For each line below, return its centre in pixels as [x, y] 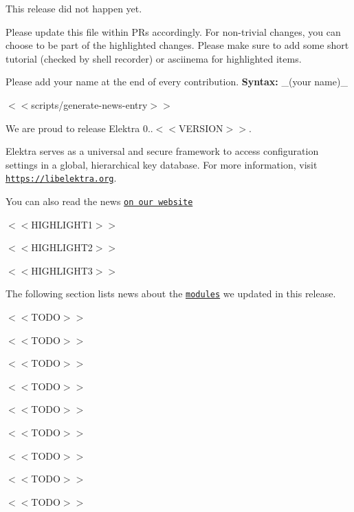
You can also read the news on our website [99, 201]
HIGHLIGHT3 [62, 270]
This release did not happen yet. [74, 8]
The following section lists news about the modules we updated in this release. [171, 294]
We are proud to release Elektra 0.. [79, 128]
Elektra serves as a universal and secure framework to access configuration [162, 151]
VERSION [201, 128]
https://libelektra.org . [61, 178]
